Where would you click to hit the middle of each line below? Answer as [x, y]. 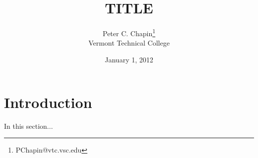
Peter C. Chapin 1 [129, 32]
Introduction [48, 102]
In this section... [29, 126]
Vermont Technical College [129, 43]
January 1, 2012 [129, 59]
